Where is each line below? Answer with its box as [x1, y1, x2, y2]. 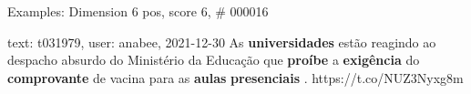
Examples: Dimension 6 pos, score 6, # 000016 [7, 2, 269, 20]
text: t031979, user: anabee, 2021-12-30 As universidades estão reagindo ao [7, 32, 436, 51]
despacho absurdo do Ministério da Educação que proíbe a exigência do [7, 50, 420, 69]
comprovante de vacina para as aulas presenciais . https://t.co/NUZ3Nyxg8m [7, 68, 464, 87]
